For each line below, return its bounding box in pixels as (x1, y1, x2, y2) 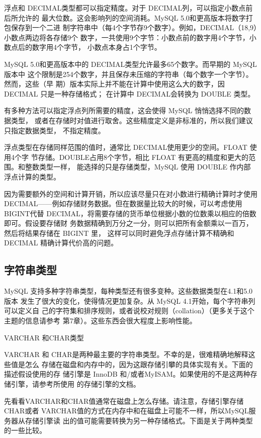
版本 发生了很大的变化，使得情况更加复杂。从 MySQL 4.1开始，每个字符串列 (4, 295, 255, 306)
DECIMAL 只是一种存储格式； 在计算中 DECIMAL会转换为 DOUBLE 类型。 (4, 88, 255, 99)
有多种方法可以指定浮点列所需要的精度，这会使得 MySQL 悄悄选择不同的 (4, 105, 244, 116)
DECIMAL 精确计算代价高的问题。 (4, 237, 118, 248)
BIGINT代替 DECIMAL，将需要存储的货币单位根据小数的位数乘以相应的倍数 (4, 208, 256, 218)
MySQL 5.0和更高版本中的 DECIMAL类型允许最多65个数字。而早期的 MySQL (4, 58, 257, 69)
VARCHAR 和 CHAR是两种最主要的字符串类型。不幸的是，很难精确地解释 (4, 349, 248, 360)
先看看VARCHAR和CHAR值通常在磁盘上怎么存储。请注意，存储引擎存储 (4, 395, 244, 406)
